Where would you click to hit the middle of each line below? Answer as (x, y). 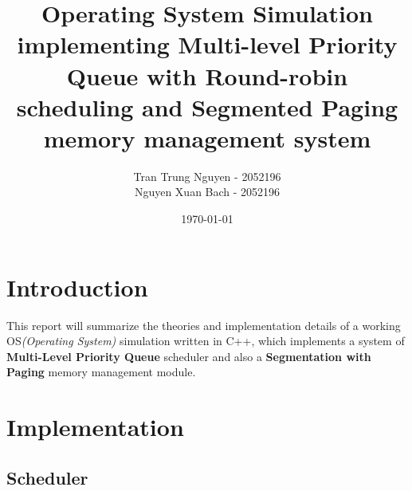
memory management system (207, 137)
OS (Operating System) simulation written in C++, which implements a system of (206, 341)
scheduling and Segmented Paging (207, 106)
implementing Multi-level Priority (207, 44)
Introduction (77, 287)
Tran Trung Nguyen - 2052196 (207, 176)
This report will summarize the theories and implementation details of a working (204, 325)
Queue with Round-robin (207, 75)
